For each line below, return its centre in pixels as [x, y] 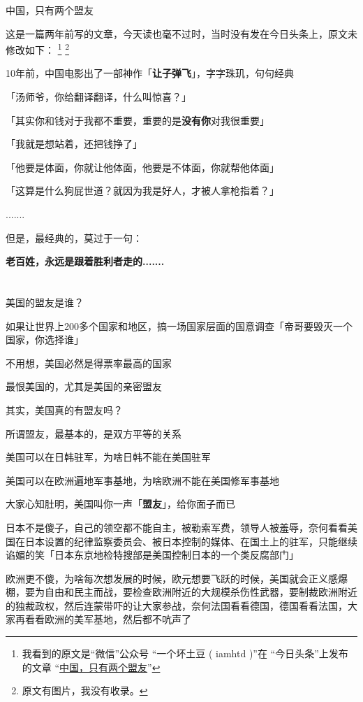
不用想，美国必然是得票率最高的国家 [89, 363]
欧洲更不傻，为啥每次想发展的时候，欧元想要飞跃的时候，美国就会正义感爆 [177, 578]
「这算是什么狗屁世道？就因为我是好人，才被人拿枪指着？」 [142, 191]
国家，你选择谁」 [45, 339]
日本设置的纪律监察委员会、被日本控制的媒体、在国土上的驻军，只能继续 [191, 541]
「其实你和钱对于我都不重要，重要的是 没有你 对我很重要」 [138, 120]
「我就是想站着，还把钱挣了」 [74, 144]
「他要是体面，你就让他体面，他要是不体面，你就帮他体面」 [142, 167]
